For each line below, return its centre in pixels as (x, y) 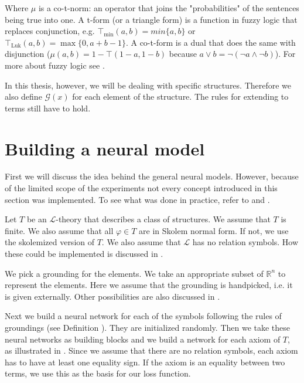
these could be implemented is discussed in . (84, 254)
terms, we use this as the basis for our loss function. (98, 373)
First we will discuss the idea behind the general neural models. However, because (152, 176)
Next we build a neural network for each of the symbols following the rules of (143, 316)
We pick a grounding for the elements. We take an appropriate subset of (134, 273)
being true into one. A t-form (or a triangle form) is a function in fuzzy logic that (151, 19)
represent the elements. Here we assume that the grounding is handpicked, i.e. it (149, 285)
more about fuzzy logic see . (55, 65)
